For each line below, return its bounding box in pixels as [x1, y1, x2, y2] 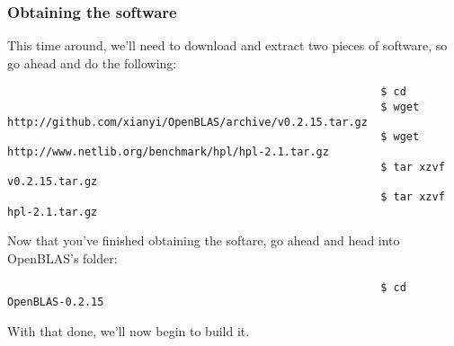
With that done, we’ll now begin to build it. [7, 321, 250, 340]
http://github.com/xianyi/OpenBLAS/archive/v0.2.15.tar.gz [7, 115, 368, 129]
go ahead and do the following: [7, 53, 177, 72]
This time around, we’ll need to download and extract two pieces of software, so [7, 36, 448, 55]
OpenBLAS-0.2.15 [7, 296, 104, 309]
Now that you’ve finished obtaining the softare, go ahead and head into [7, 231, 400, 250]
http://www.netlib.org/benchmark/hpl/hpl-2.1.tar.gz [7, 146, 329, 159]
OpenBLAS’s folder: [7, 248, 118, 267]
